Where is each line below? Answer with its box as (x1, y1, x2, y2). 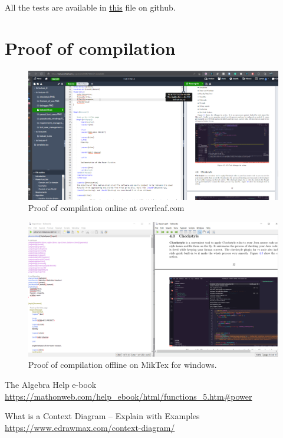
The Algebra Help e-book (5, 378, 97, 391)
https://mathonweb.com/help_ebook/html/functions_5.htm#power (5, 390, 252, 402)
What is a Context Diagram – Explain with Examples (5, 410, 200, 422)
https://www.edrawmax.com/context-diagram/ (5, 421, 175, 433)
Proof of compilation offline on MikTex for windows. (28, 358, 217, 371)
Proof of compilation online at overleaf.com (28, 202, 185, 214)
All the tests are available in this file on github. (5, 1, 176, 13)
